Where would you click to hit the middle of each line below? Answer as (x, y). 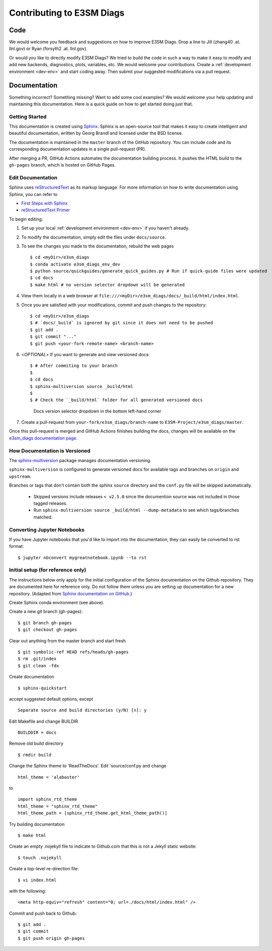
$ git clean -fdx (38, 666)
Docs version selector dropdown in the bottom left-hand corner (97, 411)
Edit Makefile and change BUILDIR (44, 721)
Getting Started (28, 117)
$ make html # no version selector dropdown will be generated (107, 285)
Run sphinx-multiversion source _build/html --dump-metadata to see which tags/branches (136, 510)
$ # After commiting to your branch (74, 366)
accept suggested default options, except (51, 699)
